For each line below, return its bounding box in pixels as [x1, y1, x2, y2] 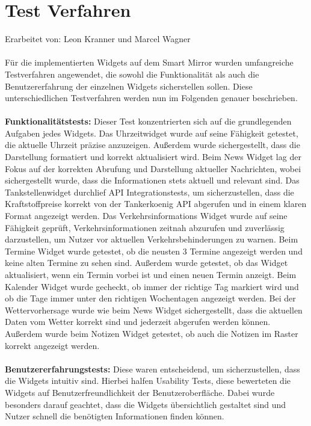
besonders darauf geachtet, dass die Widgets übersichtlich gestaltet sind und [5, 398, 286, 410]
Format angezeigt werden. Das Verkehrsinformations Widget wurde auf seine [5, 209, 288, 222]
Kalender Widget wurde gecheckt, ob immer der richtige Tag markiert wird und [5, 280, 299, 292]
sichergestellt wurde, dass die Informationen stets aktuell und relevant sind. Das [5, 174, 300, 187]
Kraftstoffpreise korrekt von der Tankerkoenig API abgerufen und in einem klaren [5, 197, 307, 210]
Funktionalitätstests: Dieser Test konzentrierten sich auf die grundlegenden [5, 115, 292, 128]
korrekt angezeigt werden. [5, 339, 100, 351]
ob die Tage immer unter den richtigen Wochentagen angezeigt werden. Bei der [5, 292, 296, 304]
